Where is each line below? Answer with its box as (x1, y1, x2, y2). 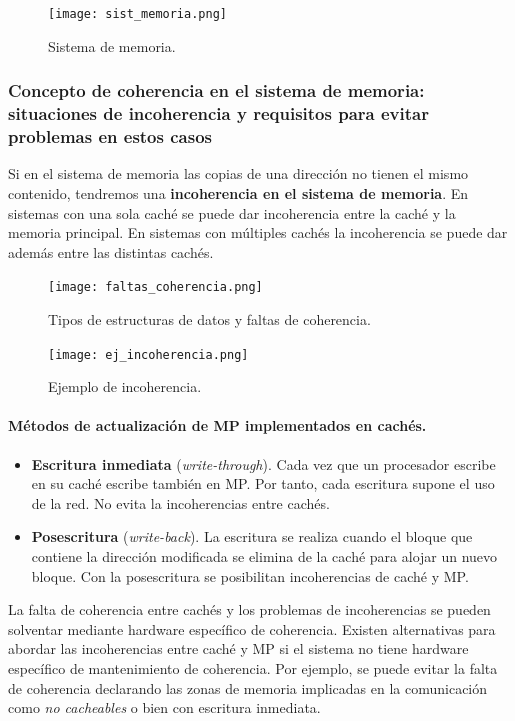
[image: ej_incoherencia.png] (48, 347, 249, 362)
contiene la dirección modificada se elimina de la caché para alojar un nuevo (31, 545, 498, 566)
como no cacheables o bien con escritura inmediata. (8, 697, 321, 718)
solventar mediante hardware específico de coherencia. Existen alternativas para (8, 618, 496, 639)
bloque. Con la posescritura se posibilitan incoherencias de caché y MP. (31, 565, 469, 586)
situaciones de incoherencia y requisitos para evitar (8, 101, 429, 126)
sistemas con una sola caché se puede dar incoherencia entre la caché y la (8, 202, 456, 223)
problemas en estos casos (8, 124, 212, 149)
